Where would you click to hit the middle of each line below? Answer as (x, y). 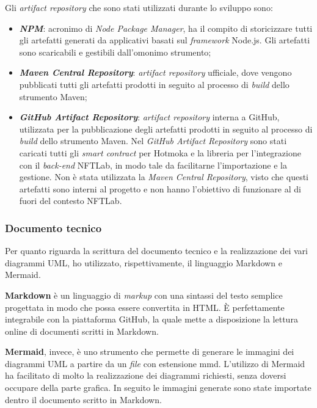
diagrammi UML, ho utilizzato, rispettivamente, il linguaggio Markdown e (144, 262)
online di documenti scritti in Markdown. (82, 331)
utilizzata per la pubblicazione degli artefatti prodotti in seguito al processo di (166, 129)
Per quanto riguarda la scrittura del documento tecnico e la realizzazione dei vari (156, 251)
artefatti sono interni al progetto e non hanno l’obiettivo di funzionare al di (160, 188)
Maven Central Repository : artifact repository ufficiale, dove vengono (155, 72)
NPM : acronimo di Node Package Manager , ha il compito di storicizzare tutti (166, 28)
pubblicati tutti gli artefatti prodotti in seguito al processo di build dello (154, 84)
